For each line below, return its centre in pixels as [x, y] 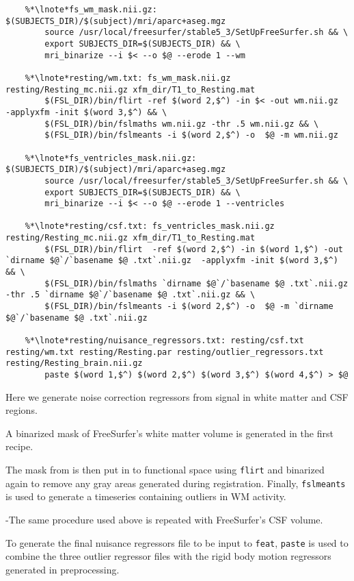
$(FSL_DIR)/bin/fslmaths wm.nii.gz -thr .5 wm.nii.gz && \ [182, 124]
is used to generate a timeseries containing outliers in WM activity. [146, 496]
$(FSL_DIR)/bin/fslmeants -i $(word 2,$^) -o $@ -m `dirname [189, 307]
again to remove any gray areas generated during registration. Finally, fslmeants [176, 483]
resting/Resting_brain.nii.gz [74, 363]
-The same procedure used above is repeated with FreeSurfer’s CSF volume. [164, 519]
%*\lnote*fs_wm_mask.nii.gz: [91, 10]
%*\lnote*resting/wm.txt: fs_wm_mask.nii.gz [128, 78]
